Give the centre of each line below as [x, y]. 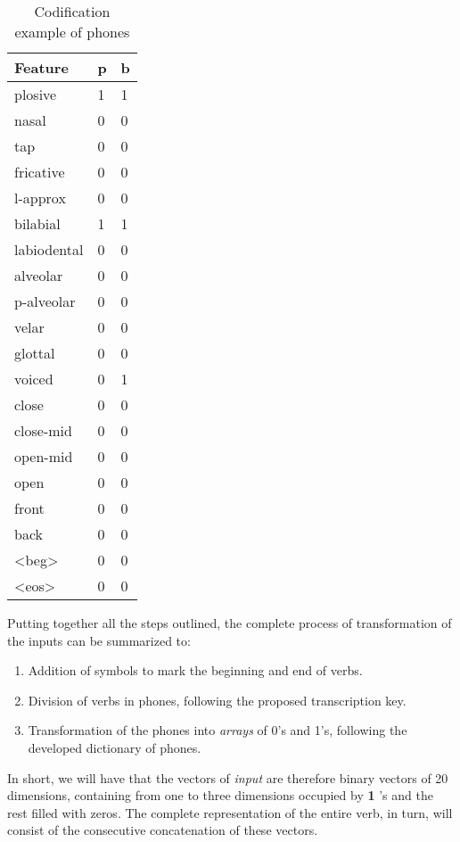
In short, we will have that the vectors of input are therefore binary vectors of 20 [228, 777]
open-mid [44, 456]
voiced [34, 379]
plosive [36, 94]
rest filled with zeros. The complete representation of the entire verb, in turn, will [230, 812]
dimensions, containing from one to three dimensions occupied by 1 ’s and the [220, 795]
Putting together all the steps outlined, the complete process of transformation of [230, 623]
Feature [41, 67]
